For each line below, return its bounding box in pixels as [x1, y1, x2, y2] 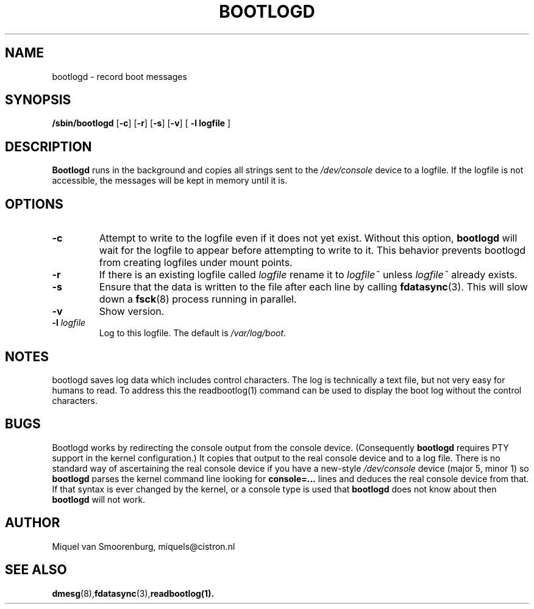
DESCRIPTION [5, 139, 92, 154]
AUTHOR [5, 515, 60, 531]
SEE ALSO [5, 562, 67, 578]
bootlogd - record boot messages [52, 71, 187, 82]
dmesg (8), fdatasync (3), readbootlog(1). [52, 588, 215, 599]
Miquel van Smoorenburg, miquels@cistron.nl [52, 541, 235, 552]
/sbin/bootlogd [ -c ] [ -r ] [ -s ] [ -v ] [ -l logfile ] [52, 118, 231, 129]
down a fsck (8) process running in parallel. [99, 293, 297, 306]
